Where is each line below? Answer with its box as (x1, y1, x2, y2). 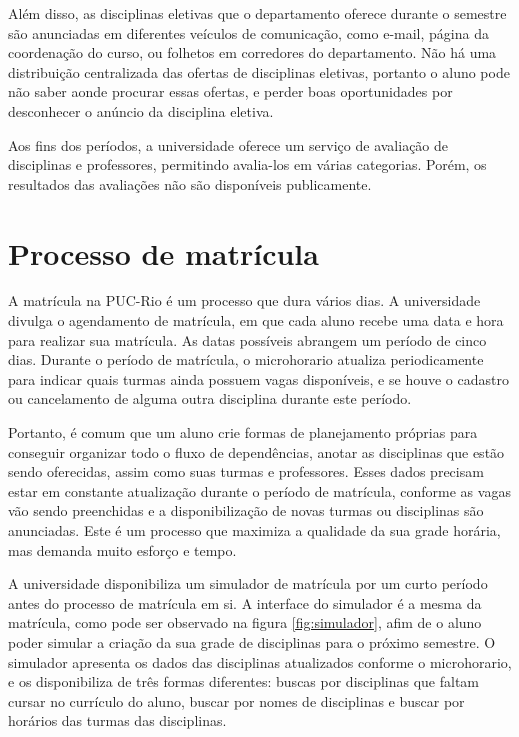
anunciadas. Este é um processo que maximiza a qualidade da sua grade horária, (8, 520, 501, 540)
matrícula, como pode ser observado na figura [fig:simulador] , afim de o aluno (8, 612, 482, 633)
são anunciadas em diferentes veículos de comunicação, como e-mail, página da (8, 22, 489, 43)
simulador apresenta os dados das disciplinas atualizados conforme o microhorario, (8, 651, 512, 672)
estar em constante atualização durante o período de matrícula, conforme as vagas (8, 480, 511, 501)
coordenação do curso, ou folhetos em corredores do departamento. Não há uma (8, 42, 497, 63)
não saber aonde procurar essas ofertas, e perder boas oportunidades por (8, 81, 453, 102)
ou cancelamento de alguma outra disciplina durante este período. (8, 388, 412, 409)
